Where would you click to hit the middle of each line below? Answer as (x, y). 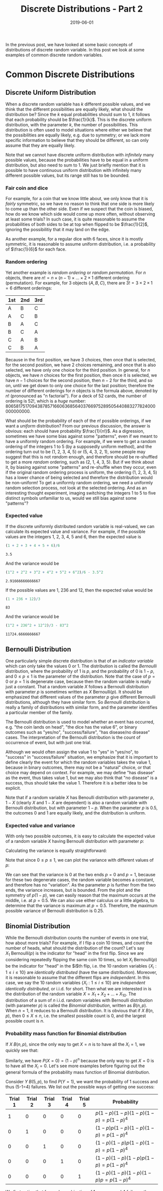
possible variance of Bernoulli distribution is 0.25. (55, 911)
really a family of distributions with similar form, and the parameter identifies (81, 707)
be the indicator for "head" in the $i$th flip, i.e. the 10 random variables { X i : (81, 966)
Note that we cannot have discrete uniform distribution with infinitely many (80, 154)
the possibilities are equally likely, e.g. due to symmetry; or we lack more (78, 135)
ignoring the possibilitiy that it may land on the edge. (58, 230)
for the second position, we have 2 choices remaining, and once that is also (81, 365)
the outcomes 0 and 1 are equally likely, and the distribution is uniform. (76, 813)
